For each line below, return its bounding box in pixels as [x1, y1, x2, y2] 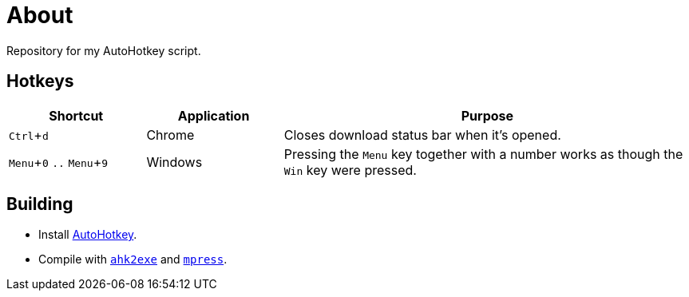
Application [177, 107, 250, 124]
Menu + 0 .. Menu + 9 [9, 153, 109, 170]
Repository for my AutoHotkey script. [6, 43, 201, 57]
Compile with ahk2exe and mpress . [38, 252, 228, 267]
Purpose [461, 107, 514, 124]
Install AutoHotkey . [38, 228, 137, 242]
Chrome [146, 126, 195, 143]
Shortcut [49, 107, 104, 124]
